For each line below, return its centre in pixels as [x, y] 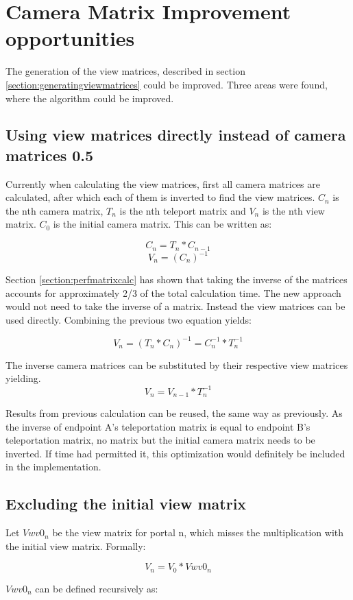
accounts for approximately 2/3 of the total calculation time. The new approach [173, 292]
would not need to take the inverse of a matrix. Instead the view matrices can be [175, 306]
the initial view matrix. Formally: [76, 545]
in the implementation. [53, 467]
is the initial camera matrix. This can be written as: [162, 224]
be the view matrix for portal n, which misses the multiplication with [198, 532]
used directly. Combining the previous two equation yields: [129, 319]
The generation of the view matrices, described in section [125, 71]
